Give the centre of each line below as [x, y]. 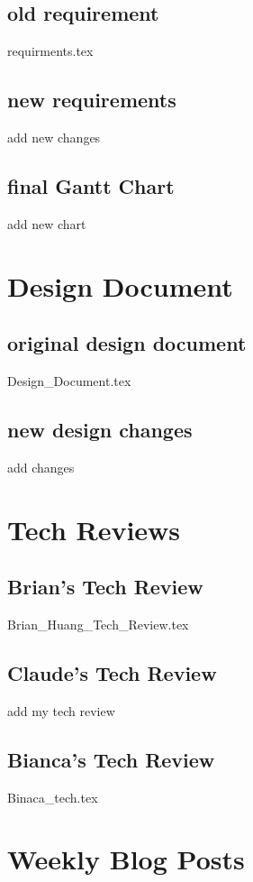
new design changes [100, 429]
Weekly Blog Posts [126, 859]
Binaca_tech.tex [53, 797]
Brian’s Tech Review [105, 587]
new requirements [92, 100]
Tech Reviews [94, 529]
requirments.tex [50, 51]
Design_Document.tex [69, 380]
